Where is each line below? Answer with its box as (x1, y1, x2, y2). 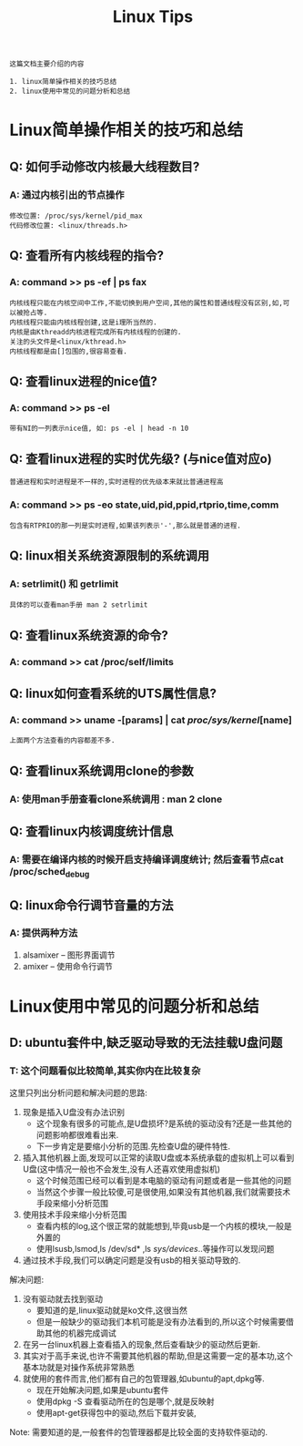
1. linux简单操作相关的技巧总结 (9, 77, 117, 87)
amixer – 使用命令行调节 (22, 960, 113, 971)
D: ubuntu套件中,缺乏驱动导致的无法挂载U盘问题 (9, 1035, 283, 1051)
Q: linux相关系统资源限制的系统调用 (9, 548, 210, 563)
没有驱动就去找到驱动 (22, 1293, 103, 1304)
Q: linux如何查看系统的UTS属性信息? (9, 685, 217, 701)
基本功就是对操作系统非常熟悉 (22, 1361, 135, 1372)
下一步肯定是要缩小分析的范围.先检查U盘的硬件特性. (35, 1141, 231, 1152)
